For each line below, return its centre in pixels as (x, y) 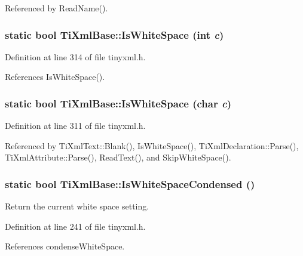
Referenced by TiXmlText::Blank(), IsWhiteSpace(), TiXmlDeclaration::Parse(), (152, 145)
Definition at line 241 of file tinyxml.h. (75, 226)
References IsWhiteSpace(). (55, 77)
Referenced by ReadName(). (56, 8)
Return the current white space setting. (77, 206)
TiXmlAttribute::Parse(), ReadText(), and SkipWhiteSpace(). (118, 157)
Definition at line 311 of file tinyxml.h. (75, 126)
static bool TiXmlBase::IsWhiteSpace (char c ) (118, 103)
